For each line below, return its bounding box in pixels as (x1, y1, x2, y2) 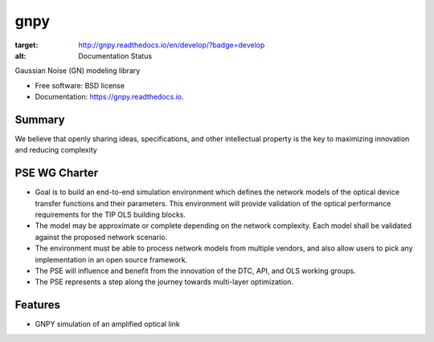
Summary (14, 112, 65, 126)
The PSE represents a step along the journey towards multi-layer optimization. (35, 277, 293, 287)
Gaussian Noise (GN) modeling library (14, 66, 141, 75)
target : (14, 40, 39, 50)
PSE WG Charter (14, 166, 99, 180)
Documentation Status (78, 51, 153, 60)
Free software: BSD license (35, 80, 125, 90)
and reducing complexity (14, 145, 98, 155)
